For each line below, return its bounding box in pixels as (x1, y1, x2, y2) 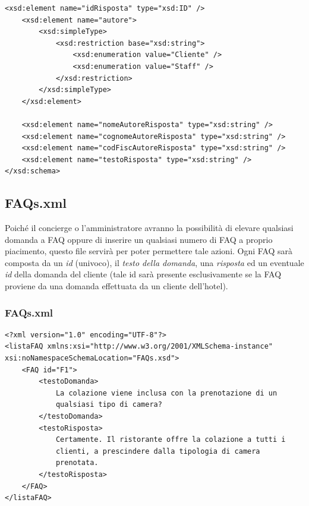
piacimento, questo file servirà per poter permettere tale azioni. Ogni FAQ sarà (5, 245, 293, 257)
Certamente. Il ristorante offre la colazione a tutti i (55, 435, 286, 444)
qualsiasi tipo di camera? (55, 400, 162, 409)
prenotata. (55, 458, 99, 467)
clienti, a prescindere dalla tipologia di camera (55, 447, 260, 456)
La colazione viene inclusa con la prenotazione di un (55, 388, 278, 397)
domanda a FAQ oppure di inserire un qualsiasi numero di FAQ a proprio (5, 233, 273, 245)
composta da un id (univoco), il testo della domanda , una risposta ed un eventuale (5, 256, 304, 268)
